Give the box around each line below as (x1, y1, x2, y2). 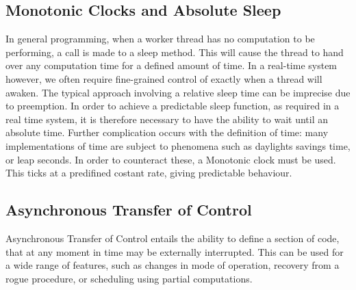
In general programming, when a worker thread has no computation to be (5, 31, 315, 46)
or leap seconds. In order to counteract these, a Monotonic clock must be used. (5, 152, 336, 166)
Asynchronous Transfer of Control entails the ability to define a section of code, (5, 230, 340, 245)
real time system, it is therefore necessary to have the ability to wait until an (5, 111, 329, 126)
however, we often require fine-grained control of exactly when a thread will (5, 71, 322, 85)
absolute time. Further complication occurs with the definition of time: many (5, 125, 329, 140)
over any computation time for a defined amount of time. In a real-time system (5, 58, 338, 72)
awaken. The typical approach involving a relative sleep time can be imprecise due (5, 85, 351, 99)
